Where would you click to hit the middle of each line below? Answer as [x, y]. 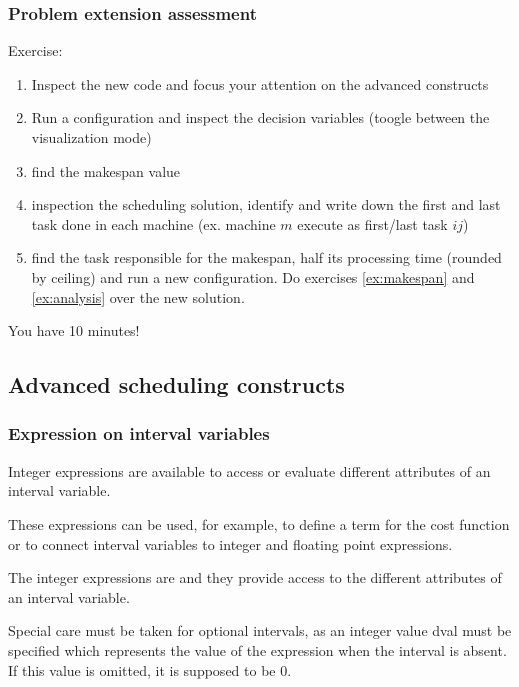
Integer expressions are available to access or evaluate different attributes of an [249, 470]
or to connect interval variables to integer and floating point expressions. [230, 543]
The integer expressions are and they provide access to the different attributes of [255, 577]
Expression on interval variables [139, 433]
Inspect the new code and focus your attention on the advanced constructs [260, 83]
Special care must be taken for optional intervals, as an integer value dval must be [260, 630]
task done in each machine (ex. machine [153, 223]
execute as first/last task [372, 223]
